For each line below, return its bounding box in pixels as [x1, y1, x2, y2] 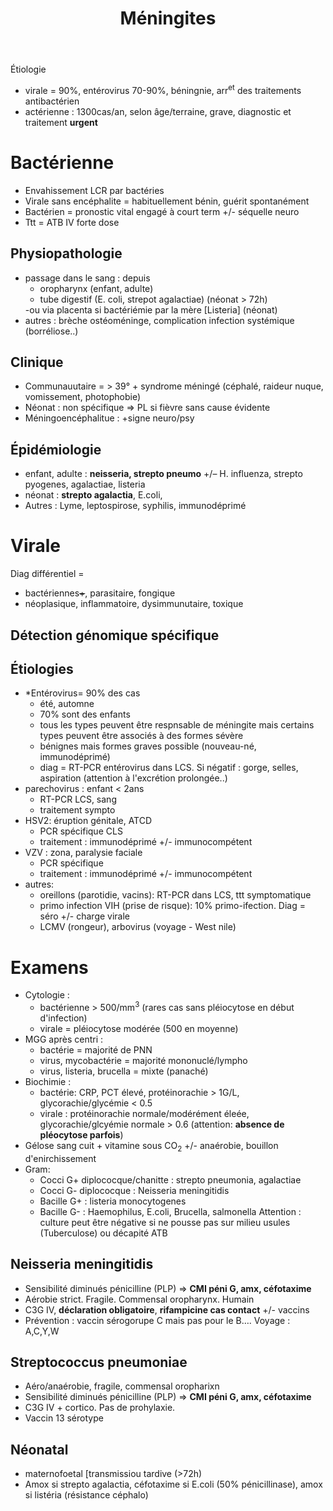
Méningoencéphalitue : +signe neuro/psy [24, 412, 195, 424]
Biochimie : [24, 1075, 72, 1087]
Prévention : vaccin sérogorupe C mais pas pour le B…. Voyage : [24, 1314, 291, 1326]
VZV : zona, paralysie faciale [24, 847, 143, 859]
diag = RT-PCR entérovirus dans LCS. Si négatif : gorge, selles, [39, 762, 299, 774]
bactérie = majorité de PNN [39, 1043, 153, 1056]
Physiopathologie [10, 245, 123, 262]
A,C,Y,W [24, 1325, 60, 1337]
